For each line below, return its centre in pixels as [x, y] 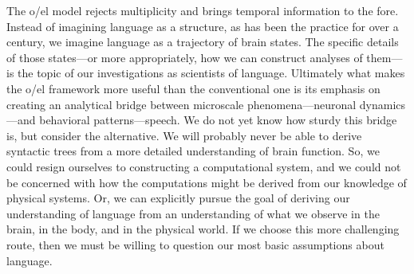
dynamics [382, 104]
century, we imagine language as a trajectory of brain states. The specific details [203, 42]
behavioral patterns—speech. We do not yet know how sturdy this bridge [218, 120]
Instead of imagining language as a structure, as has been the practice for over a [203, 26]
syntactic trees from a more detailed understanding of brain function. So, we [193, 151]
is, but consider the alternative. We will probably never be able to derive [184, 135]
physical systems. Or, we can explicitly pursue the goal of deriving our [178, 198]
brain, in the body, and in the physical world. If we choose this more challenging [203, 229]
